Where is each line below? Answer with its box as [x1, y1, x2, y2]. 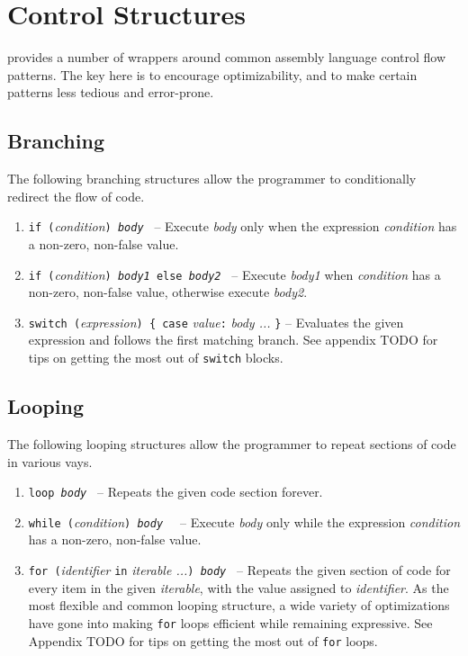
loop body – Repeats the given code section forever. [28, 482, 323, 501]
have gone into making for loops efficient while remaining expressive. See [28, 613, 433, 632]
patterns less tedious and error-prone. [7, 83, 214, 102]
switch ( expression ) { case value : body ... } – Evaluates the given [28, 312, 404, 331]
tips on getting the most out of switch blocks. [28, 348, 283, 367]
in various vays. [7, 452, 93, 471]
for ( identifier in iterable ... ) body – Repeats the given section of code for [28, 561, 451, 579]
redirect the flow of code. [7, 186, 145, 205]
